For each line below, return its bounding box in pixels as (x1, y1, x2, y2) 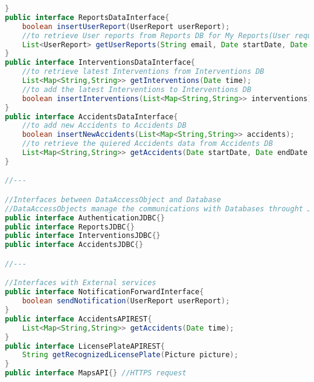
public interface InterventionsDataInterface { (5, 58, 196, 67)
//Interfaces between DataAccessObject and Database (5, 195, 221, 204)
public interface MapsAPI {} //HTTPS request (5, 369, 187, 378)
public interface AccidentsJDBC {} (5, 240, 144, 249)
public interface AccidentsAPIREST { (5, 314, 152, 323)
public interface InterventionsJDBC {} (5, 231, 161, 240)
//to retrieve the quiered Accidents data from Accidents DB (22, 139, 273, 148)
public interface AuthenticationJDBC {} (5, 213, 165, 222)
